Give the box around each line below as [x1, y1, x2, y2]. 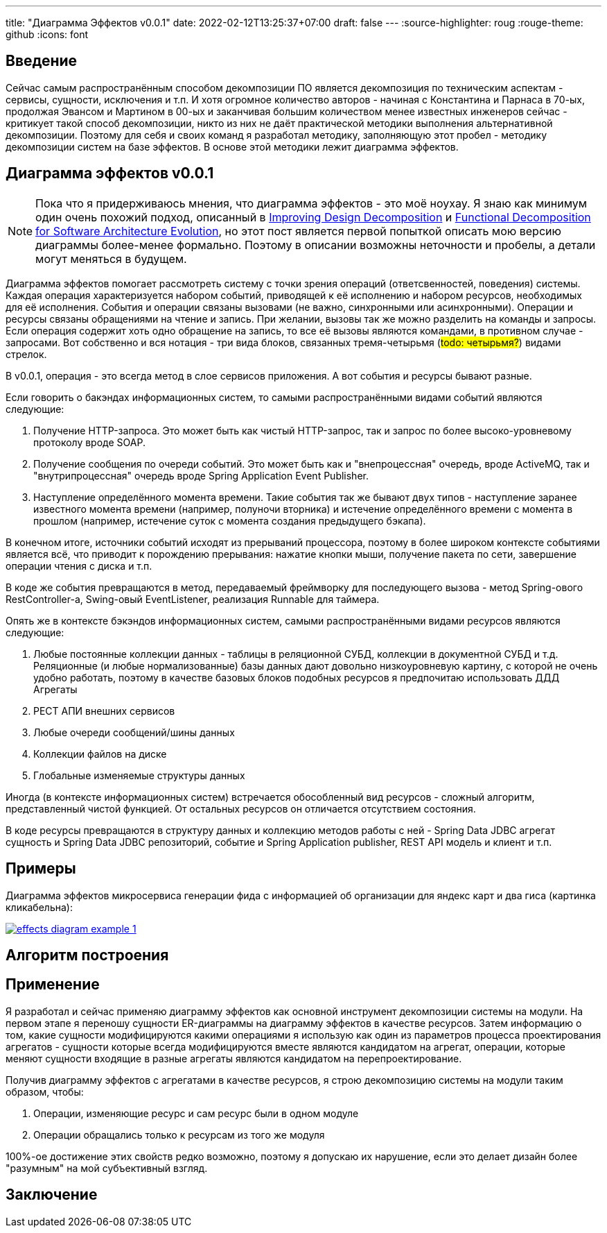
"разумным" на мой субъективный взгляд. [6, 1162, 208, 1174]
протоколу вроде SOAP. [33, 436, 146, 448]
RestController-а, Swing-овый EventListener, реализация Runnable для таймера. [6, 593, 380, 605]
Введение [6, 52, 78, 70]
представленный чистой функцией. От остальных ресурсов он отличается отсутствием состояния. [6, 802, 476, 815]
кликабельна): [6, 901, 73, 913]
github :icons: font [6, 28, 89, 40]
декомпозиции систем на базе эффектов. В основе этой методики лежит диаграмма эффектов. [6, 140, 459, 153]
